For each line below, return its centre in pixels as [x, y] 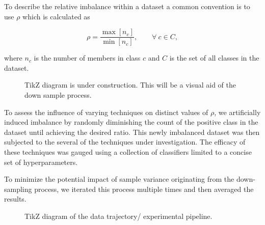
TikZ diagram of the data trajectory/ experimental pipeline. [118, 216]
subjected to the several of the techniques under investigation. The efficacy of [125, 142]
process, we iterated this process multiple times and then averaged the [144, 189]
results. [15, 199]
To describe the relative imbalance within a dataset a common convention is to [127, 6]
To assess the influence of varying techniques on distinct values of [106, 112]
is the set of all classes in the [214, 58]
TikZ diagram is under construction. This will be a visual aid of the [130, 85]
